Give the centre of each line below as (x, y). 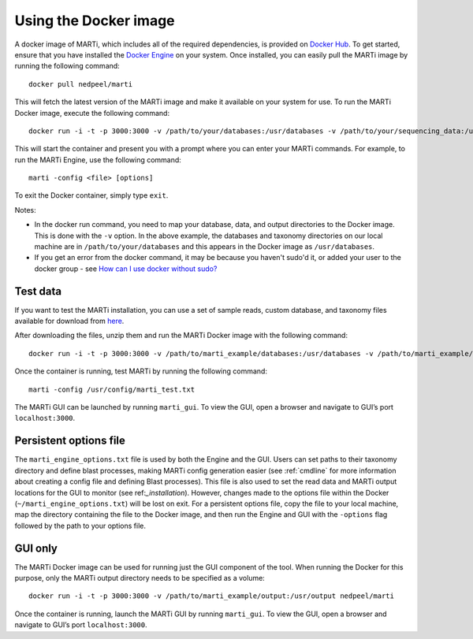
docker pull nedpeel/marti (81, 84)
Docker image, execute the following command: (92, 113)
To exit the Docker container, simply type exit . (91, 195)
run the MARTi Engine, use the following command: (98, 160)
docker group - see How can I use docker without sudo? (126, 269)
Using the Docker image (95, 20)
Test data (38, 291)
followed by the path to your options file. (80, 526)
